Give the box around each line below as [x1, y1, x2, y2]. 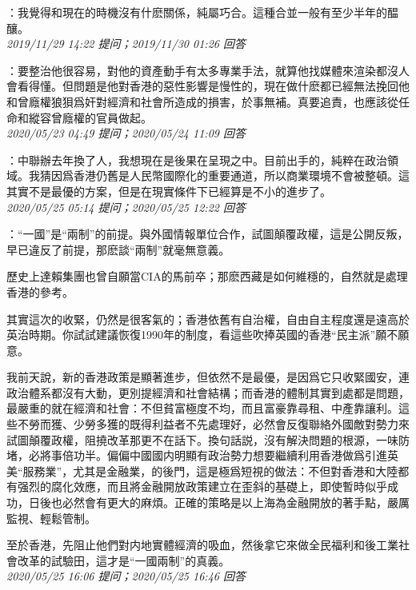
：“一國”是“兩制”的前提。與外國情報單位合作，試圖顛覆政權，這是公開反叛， [6, 225, 409, 242]
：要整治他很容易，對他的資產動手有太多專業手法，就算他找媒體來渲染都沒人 [6, 62, 410, 78]
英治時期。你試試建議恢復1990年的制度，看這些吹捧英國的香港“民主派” [6, 326, 376, 343]
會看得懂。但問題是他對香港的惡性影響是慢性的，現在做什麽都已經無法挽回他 [6, 78, 410, 94]
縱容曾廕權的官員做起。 [28, 109, 152, 126]
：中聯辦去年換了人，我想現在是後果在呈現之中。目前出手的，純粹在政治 [6, 151, 387, 168]
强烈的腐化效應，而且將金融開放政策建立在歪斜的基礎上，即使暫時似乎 [17, 478, 387, 495]
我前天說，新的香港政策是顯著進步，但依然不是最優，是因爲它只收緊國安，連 [6, 369, 410, 385]
